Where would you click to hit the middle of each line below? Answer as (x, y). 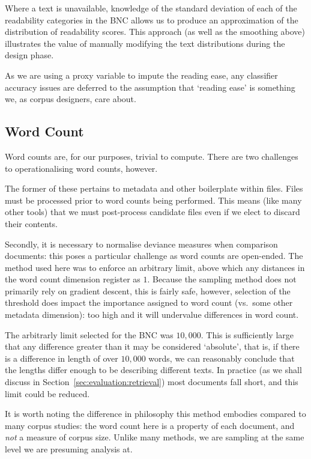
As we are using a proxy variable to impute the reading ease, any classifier (141, 75)
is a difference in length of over (62, 358)
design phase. (29, 55)
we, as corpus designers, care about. (71, 99)
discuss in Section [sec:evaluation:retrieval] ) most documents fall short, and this (152, 382)
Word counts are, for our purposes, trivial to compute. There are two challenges (152, 156)
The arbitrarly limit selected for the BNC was (89, 334)
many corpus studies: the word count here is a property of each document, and (150, 425)
